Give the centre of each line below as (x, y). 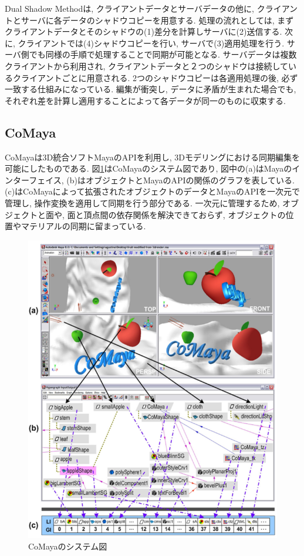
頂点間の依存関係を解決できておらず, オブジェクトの (185, 214)
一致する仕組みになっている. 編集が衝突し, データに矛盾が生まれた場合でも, (151, 89)
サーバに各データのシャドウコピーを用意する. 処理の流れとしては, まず (157, 20)
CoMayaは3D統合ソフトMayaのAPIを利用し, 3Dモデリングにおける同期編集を (153, 157)
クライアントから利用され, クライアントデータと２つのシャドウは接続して (147, 66)
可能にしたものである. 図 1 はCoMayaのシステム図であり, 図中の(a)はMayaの (148, 168)
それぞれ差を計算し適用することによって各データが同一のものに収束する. (145, 100)
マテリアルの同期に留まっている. (83, 226)
